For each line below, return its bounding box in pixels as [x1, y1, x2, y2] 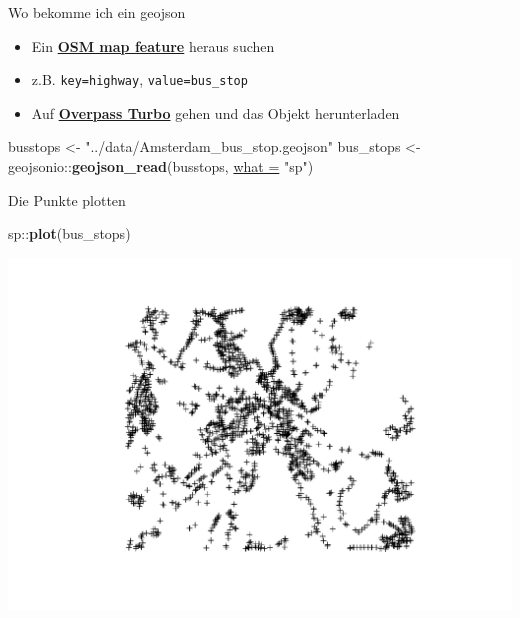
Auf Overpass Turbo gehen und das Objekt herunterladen [31, 102, 400, 123]
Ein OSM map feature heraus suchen [31, 35, 275, 56]
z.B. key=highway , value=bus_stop [31, 69, 248, 90]
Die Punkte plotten [8, 189, 126, 210]
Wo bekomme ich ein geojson [8, 2, 186, 22]
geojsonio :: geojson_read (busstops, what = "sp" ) [8, 156, 314, 177]
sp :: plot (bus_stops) [8, 223, 131, 244]
